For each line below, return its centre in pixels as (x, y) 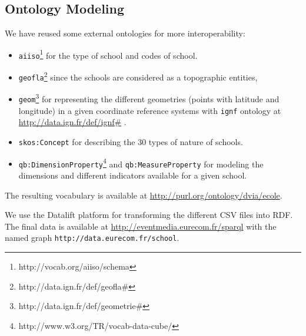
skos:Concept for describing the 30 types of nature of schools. (131, 141)
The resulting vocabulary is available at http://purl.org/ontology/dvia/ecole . (144, 195)
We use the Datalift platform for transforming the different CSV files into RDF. (149, 215)
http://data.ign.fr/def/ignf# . (72, 122)
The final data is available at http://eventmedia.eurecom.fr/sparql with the (141, 226)
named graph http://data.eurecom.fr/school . (92, 238)
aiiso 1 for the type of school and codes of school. (108, 54)
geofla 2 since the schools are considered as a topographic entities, (138, 76)
